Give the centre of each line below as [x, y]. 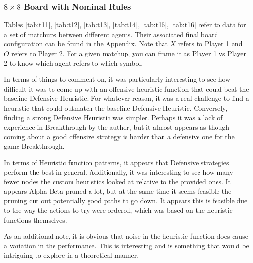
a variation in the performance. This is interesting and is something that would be [126, 245]
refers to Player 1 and [210, 44]
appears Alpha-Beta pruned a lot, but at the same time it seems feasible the [118, 191]
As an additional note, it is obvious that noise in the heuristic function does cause [126, 236]
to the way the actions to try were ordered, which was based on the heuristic [118, 210]
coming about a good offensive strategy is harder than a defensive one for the [119, 136]
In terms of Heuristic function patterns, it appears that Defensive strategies [117, 162]
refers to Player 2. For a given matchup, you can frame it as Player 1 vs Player [129, 53]
